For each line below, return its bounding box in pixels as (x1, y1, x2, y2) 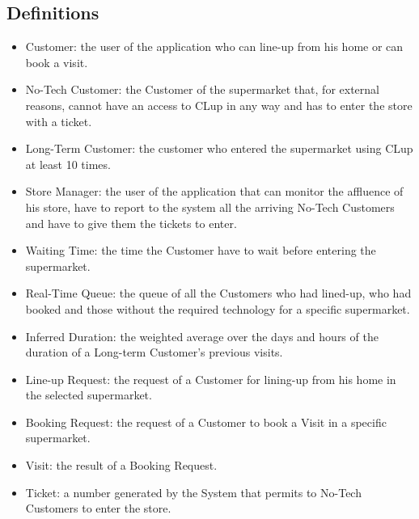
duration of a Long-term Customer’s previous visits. (25, 344, 283, 361)
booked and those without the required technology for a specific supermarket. (25, 300, 410, 317)
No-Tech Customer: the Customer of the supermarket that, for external (25, 81, 379, 98)
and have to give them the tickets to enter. (25, 214, 237, 231)
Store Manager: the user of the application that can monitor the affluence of (25, 183, 404, 200)
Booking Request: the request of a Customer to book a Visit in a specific (25, 413, 387, 430)
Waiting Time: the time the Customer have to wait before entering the (25, 242, 376, 259)
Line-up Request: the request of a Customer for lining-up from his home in (25, 370, 396, 387)
